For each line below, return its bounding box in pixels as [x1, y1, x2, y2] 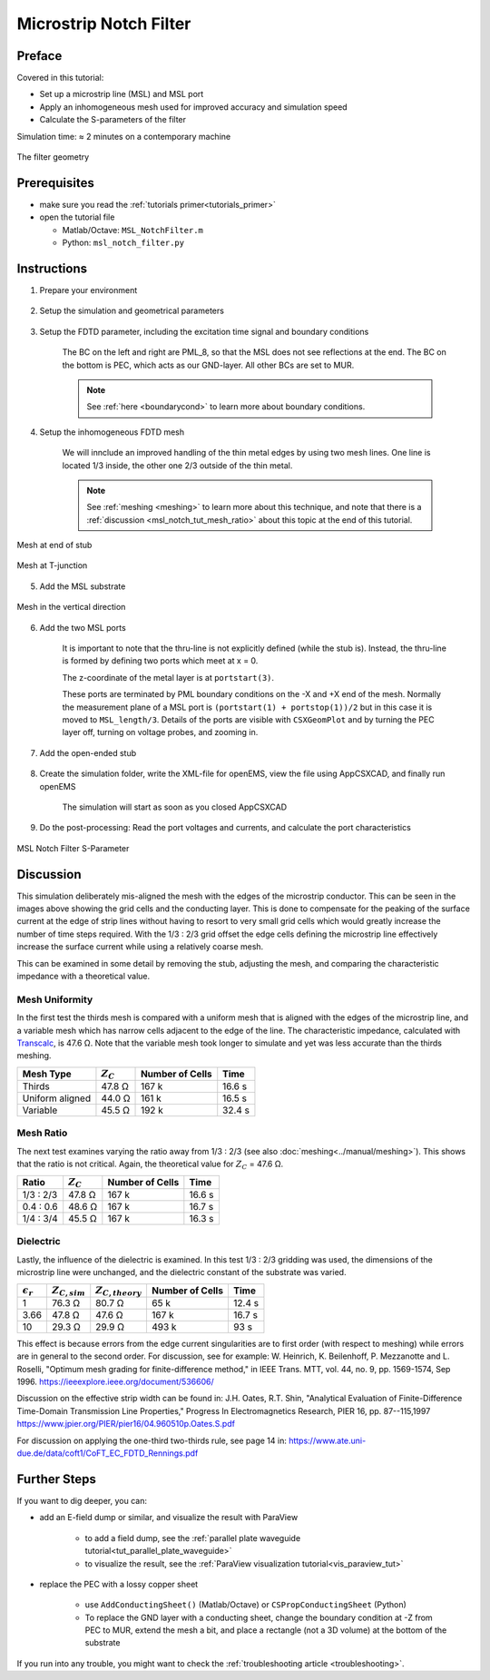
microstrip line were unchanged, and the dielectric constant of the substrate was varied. [16, 1267, 347, 1278]
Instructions [16, 260, 88, 276]
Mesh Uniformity [16, 993, 93, 1006]
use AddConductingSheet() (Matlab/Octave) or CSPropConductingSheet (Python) [84, 1599, 407, 1610]
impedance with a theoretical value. [16, 970, 151, 981]
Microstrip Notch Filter [16, 14, 191, 34]
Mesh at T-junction [16, 560, 88, 571]
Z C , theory [95, 1284, 142, 1298]
